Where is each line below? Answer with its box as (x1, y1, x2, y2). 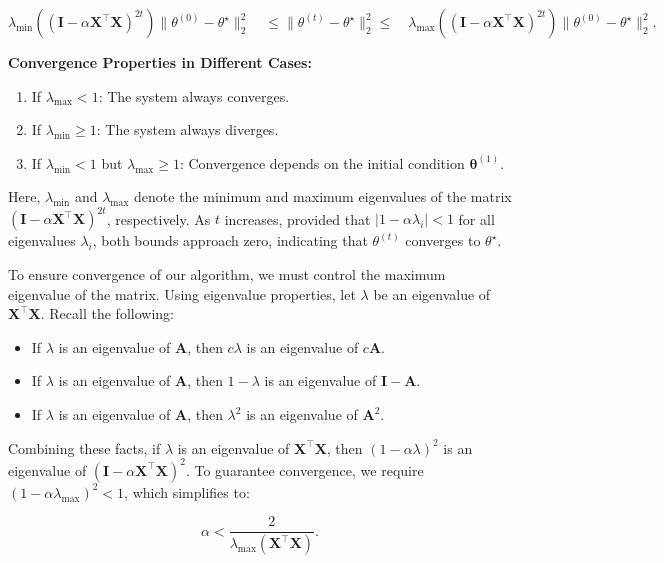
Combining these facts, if (8, 437, 161, 458)
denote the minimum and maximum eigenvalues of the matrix (134, 186, 512, 207)
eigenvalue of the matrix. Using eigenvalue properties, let (8, 283, 356, 304)
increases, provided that (224, 208, 371, 229)
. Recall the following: (40, 303, 174, 324)
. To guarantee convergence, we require (185, 459, 424, 480)
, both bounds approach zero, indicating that (92, 230, 368, 251)
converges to (405, 230, 481, 251)
